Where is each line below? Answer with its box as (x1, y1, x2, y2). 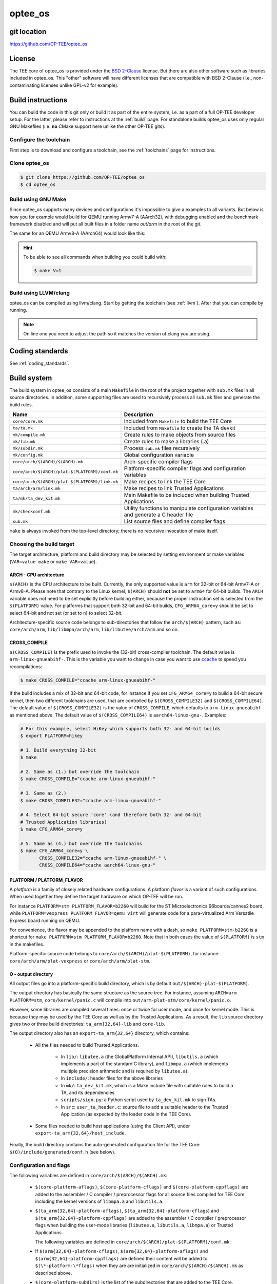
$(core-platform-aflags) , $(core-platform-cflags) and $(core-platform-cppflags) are (35, 1184, 249, 1190)
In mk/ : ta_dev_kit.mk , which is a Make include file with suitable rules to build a (61, 1082, 233, 1088)
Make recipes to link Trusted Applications (124, 485, 224, 492)
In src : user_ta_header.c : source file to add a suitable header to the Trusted (61, 1104, 228, 1110)
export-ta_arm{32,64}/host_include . (35, 1130, 126, 1136)
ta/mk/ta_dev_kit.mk (12, 496, 61, 501)
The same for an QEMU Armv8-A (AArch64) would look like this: (9, 230, 146, 236)
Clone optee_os (9, 160, 50, 167)
